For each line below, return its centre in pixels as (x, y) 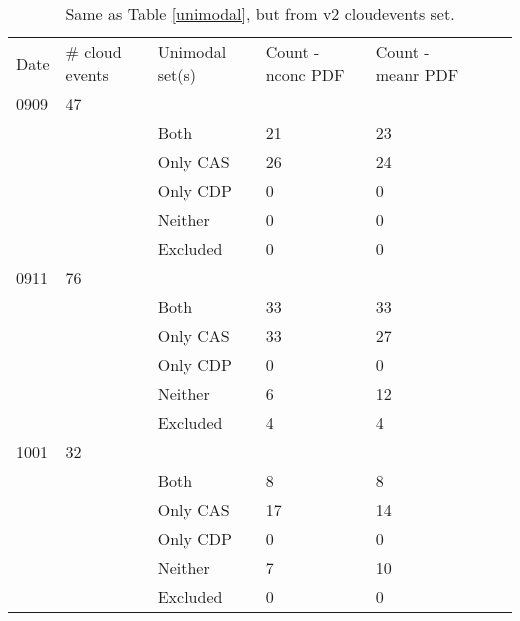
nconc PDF (305, 74)
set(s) (177, 74)
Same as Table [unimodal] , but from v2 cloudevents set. (260, 13)
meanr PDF (417, 74)
